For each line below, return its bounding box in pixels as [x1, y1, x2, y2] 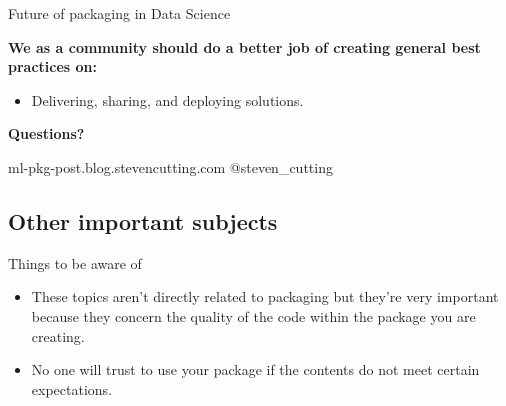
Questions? [8, 123, 85, 144]
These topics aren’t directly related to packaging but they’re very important [31, 286, 499, 307]
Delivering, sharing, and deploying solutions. [31, 89, 304, 110]
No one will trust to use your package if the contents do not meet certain [31, 359, 480, 380]
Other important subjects [8, 205, 278, 236]
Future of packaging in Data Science [8, 3, 231, 23]
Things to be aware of [8, 252, 142, 273]
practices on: [8, 56, 97, 77]
